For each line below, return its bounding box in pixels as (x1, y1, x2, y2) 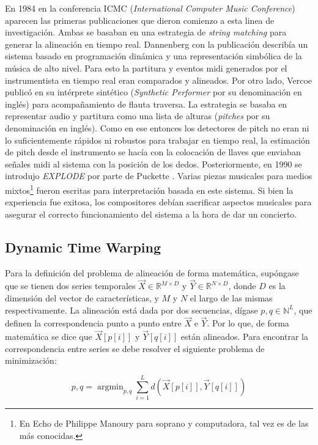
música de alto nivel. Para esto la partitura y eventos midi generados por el (5, 61, 287, 74)
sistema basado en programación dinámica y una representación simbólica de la (5, 50, 302, 62)
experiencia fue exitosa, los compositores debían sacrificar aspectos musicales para (5, 196, 312, 208)
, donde (228, 279, 256, 292)
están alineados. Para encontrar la (180, 330, 308, 343)
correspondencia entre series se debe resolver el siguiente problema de (5, 342, 265, 355)
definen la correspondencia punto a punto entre (5, 317, 182, 329)
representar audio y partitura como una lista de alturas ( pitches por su (5, 109, 270, 122)
